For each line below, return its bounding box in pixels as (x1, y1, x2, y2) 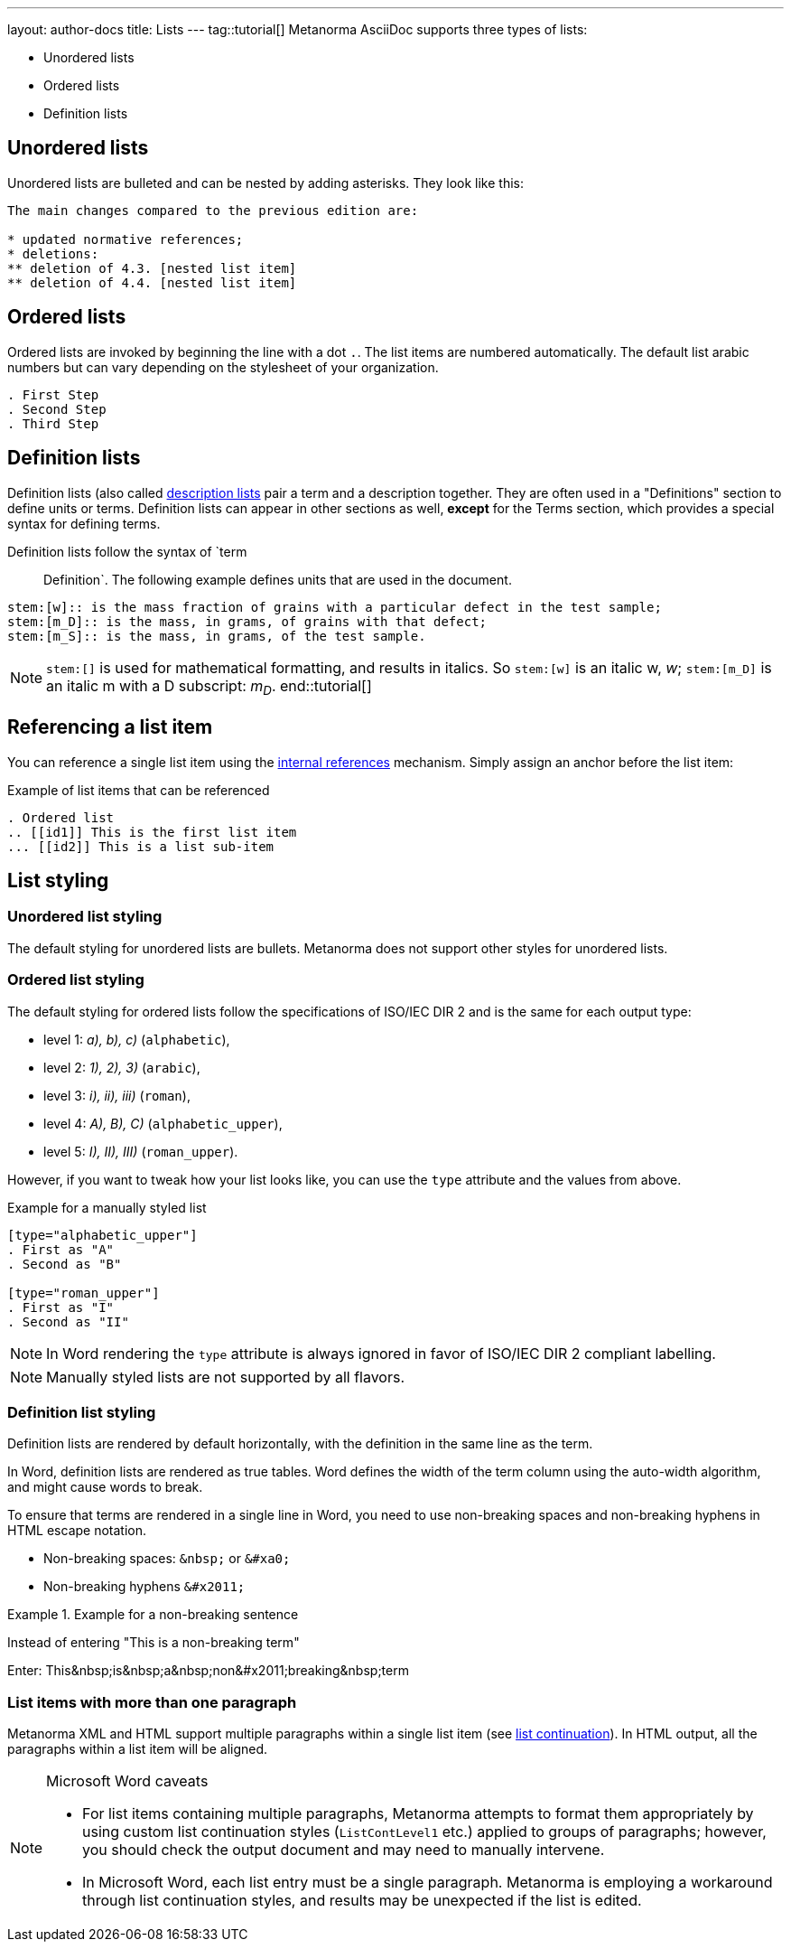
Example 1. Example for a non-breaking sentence (7, 1607, 299, 1623)
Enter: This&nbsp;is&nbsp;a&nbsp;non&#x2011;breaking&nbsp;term (7, 1663, 409, 1679)
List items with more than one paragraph (7, 1692, 297, 1711)
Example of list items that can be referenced (7, 782, 270, 798)
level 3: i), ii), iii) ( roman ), (43, 1087, 191, 1103)
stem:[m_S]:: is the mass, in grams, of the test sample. (7, 628, 426, 643)
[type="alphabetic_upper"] (7, 1227, 198, 1242)
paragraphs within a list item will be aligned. (7, 1741, 268, 1757)
